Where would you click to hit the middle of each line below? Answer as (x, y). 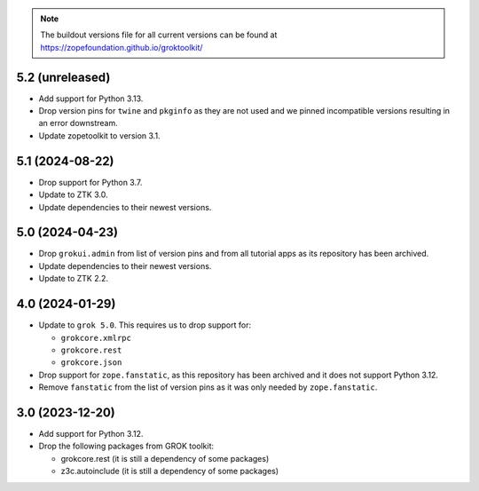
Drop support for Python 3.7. (90, 182)
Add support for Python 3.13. (91, 99)
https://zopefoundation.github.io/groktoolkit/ (122, 47)
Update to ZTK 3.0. (73, 194)
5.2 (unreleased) (63, 77)
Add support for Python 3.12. (91, 434)
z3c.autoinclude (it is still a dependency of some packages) (170, 471)
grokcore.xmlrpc (96, 338)
